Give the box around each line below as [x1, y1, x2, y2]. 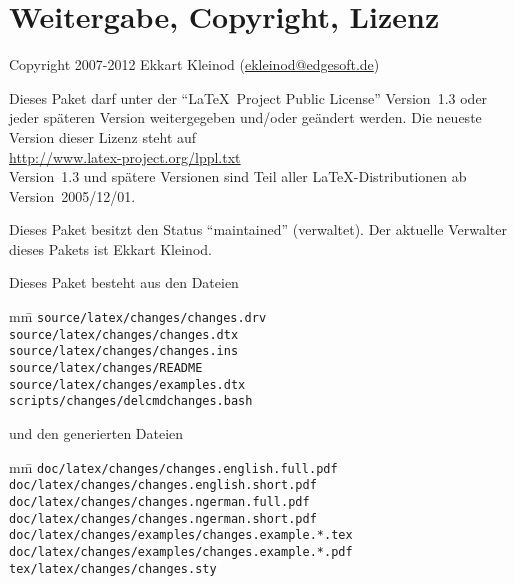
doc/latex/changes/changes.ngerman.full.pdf [9, 494, 310, 509]
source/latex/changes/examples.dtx [9, 377, 246, 392]
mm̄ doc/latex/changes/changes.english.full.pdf [9, 456, 338, 477]
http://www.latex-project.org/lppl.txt [9, 146, 241, 167]
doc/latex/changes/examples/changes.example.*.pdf [9, 544, 353, 559]
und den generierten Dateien [9, 423, 184, 443]
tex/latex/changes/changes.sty [9, 561, 217, 576]
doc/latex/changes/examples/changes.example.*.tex [9, 528, 353, 543]
